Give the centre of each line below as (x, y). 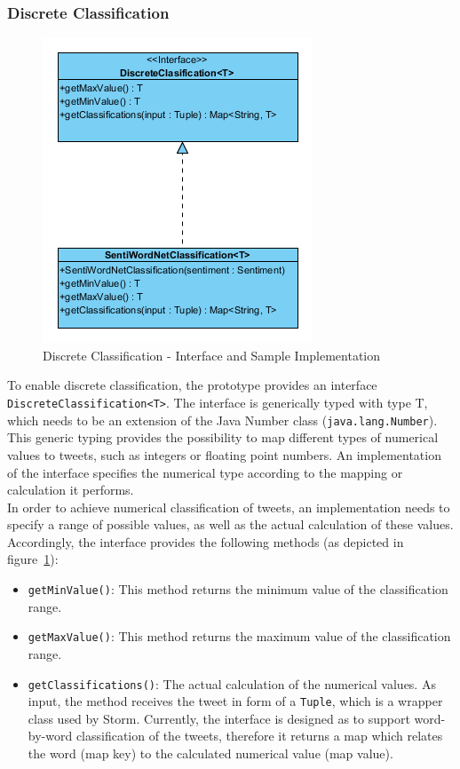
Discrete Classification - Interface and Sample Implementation (212, 355)
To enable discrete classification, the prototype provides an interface (192, 385)
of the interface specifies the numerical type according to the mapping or (205, 472)
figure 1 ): (33, 559)
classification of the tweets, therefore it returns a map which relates (259, 736)
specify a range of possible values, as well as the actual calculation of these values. (230, 524)
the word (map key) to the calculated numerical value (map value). (210, 753)
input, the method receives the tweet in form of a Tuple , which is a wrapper (235, 701)
